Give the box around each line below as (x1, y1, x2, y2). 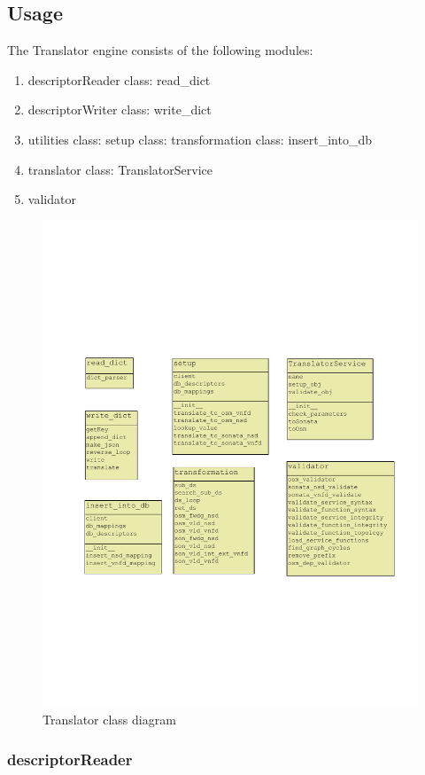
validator (27, 190, 76, 208)
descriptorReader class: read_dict (27, 70, 211, 89)
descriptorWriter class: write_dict (27, 100, 212, 119)
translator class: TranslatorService (27, 160, 212, 178)
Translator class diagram (42, 710, 176, 729)
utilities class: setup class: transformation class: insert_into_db (27, 129, 373, 148)
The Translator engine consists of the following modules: (7, 41, 313, 59)
